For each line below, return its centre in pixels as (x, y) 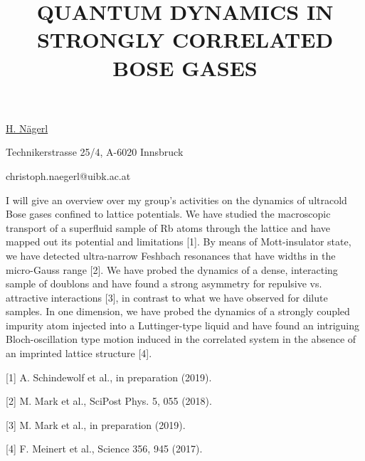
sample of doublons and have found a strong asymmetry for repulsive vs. (164, 284)
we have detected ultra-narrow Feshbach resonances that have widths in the (171, 255)
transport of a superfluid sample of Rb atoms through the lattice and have (168, 227)
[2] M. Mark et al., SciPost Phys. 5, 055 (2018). (109, 401)
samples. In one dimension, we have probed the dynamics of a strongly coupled (178, 311)
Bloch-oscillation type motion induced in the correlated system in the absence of (181, 339)
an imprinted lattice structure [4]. (79, 353)
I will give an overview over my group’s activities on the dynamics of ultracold (176, 200)
